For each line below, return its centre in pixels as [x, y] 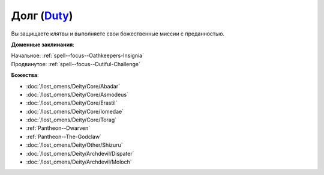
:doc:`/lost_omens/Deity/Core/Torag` [71, 120]
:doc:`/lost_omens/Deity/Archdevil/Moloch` [79, 162]
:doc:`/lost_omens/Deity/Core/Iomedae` [75, 111]
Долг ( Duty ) [42, 16]
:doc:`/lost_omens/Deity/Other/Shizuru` [74, 145]
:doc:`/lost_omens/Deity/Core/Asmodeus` [77, 94]
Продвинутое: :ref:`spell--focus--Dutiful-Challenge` [76, 64]
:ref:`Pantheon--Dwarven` [58, 128]
